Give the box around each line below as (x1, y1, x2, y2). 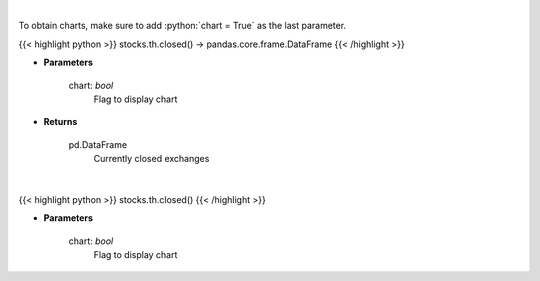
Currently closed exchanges (93, 153, 210, 165)
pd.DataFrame (68, 138, 128, 150)
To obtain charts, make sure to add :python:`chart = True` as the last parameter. (18, 20, 347, 32)
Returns (43, 116, 78, 128)
